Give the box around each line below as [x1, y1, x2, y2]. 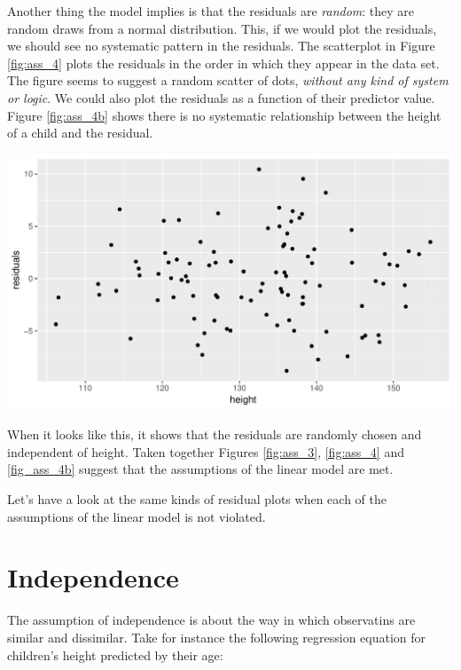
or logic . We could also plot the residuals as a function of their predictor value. [7, 88, 435, 106]
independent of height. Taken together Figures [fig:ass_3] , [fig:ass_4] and [7, 442, 404, 461]
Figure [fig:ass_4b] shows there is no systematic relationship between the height [7, 106, 441, 124]
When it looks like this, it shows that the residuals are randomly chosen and [7, 425, 422, 444]
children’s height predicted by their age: [7, 645, 223, 664]
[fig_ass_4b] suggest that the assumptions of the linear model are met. [7, 460, 394, 478]
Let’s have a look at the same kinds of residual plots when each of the [7, 490, 387, 508]
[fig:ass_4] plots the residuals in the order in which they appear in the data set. [7, 53, 440, 72]
